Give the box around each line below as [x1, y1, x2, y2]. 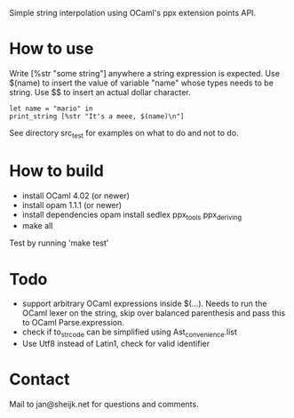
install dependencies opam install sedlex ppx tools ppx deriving [21, 209, 242, 221]
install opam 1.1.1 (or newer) [21, 199, 123, 210]
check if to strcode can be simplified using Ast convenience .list [21, 326, 238, 340]
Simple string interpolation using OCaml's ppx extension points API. [9, 8, 256, 18]
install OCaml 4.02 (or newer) [21, 190, 131, 201]
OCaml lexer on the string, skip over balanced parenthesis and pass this [21, 308, 286, 318]
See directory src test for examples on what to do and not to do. [9, 127, 239, 141]
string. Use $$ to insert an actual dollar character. [9, 86, 191, 97]
